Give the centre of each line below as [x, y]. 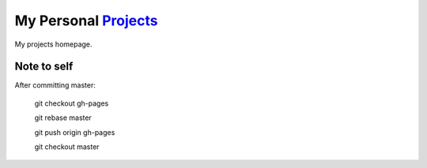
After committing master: [55, 85]
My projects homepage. [53, 44]
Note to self [44, 67]
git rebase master [63, 118]
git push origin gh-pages [75, 132]
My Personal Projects [86, 21]
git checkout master [67, 147]
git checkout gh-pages [72, 103]
